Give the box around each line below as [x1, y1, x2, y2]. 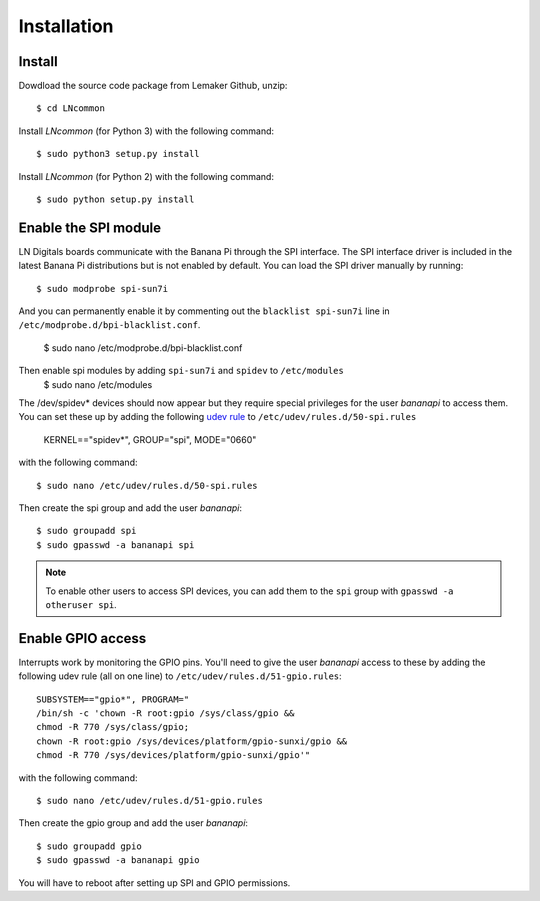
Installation [18, 15, 114, 37]
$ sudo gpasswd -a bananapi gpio [36, 855, 200, 866]
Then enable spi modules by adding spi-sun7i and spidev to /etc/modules [18, 365, 344, 377]
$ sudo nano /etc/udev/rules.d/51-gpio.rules [36, 795, 264, 806]
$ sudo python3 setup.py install [36, 148, 200, 160]
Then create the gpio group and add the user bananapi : [18, 817, 249, 829]
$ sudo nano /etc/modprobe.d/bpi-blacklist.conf [43, 341, 243, 354]
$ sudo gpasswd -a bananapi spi [36, 539, 195, 550]
